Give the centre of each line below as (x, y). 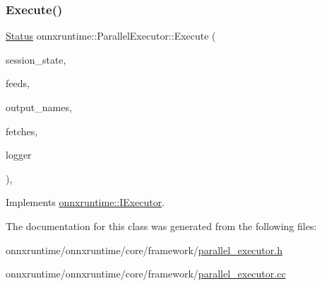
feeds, (18, 83)
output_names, (39, 107)
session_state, (36, 59)
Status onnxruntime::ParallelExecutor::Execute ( (111, 36)
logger (19, 155)
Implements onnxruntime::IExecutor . (85, 202)
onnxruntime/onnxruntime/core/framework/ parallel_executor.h (144, 250)
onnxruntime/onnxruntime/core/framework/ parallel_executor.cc (146, 274)
